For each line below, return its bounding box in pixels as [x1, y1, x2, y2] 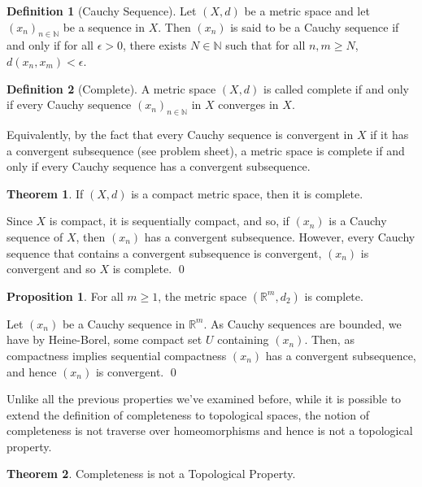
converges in [218, 96, 279, 113]
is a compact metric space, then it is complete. [131, 185, 363, 202]
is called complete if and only [263, 80, 409, 97]
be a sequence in [63, 18, 146, 35]
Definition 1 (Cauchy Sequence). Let [7, 2, 197, 19]
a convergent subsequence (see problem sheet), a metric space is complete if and [7, 141, 405, 159]
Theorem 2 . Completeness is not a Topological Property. [7, 465, 296, 482]
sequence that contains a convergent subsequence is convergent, [7, 244, 322, 261]
